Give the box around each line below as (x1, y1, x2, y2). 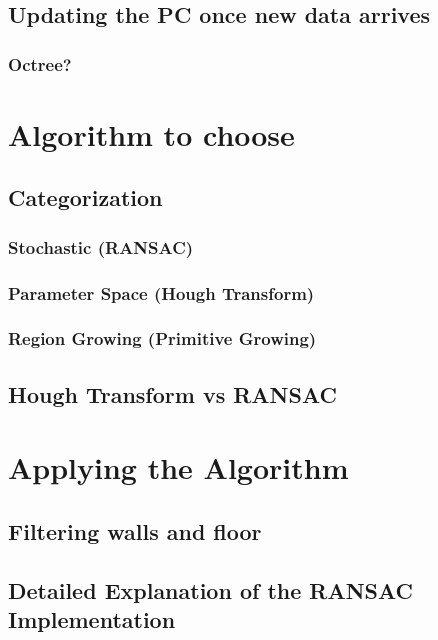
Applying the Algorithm (8, 447, 349, 488)
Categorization (8, 182, 163, 213)
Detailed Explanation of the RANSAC (8, 574, 414, 605)
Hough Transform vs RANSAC (8, 378, 337, 409)
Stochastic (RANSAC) (8, 234, 194, 259)
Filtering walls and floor (8, 515, 262, 546)
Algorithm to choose (8, 113, 295, 154)
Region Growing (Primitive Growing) (8, 326, 317, 351)
